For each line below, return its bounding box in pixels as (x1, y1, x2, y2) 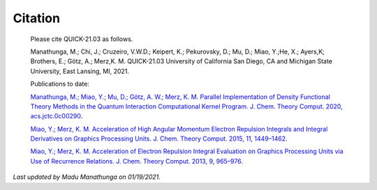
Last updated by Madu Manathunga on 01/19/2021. (13, 173, 161, 181)
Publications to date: (30, 80, 90, 88)
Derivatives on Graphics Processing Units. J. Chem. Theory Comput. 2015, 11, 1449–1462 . (30, 134, 288, 143)
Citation (13, 10, 61, 26)
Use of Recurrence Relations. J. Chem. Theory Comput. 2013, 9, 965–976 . (30, 157, 244, 165)
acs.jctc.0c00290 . (30, 112, 83, 120)
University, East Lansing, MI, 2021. (30, 67, 129, 75)
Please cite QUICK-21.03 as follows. (30, 35, 133, 43)
